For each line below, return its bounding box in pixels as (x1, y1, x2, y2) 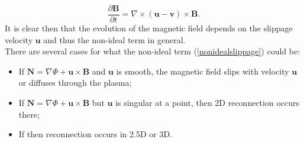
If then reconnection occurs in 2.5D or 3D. (18, 128, 172, 140)
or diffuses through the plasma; (18, 76, 132, 89)
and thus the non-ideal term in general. (43, 33, 186, 46)
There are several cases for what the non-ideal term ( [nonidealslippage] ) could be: (5, 45, 300, 57)
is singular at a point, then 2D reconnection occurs (115, 96, 300, 109)
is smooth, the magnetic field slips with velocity (116, 64, 289, 77)
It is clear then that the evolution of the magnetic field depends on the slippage (5, 22, 293, 34)
